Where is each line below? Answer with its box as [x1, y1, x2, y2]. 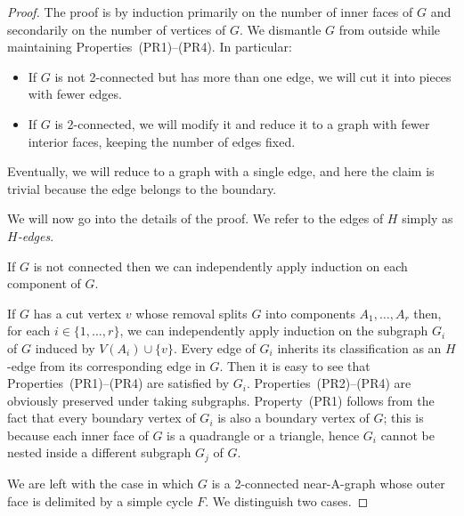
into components [265, 303, 355, 322]
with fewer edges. [28, 85, 122, 103]
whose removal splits [135, 303, 248, 322]
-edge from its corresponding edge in [7, 356, 206, 375]
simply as [402, 209, 453, 228]
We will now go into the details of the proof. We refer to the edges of [7, 209, 384, 228]
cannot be [380, 425, 435, 444]
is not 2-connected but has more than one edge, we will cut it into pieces [54, 67, 452, 85]
